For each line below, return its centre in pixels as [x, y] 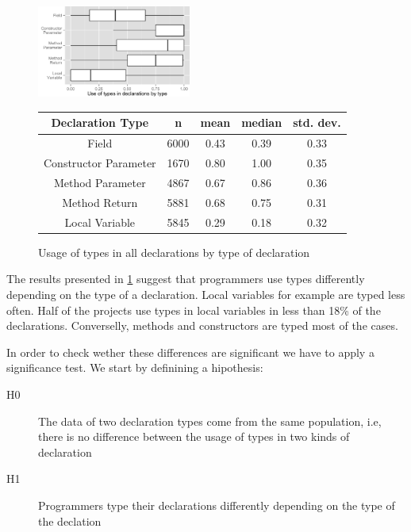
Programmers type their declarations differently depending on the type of [217, 505]
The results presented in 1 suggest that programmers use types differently [186, 279]
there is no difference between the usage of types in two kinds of [194, 436]
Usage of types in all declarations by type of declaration [174, 252]
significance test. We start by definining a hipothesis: [135, 367]
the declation [70, 521]
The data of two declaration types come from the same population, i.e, [210, 421]
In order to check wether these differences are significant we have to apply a [190, 352]
